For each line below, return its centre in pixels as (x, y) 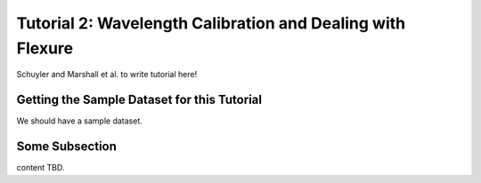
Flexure (45, 48)
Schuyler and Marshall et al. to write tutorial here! (107, 75)
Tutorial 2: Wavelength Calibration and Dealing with (211, 23)
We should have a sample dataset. (79, 121)
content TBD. (41, 168)
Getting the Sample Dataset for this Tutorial (139, 100)
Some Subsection (67, 147)
